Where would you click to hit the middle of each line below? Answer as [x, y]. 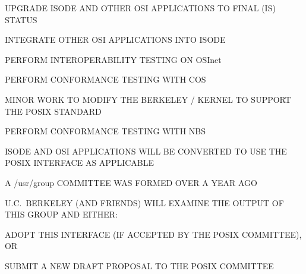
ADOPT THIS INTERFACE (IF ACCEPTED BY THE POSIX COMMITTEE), [153, 234]
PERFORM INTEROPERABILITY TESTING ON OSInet [113, 59]
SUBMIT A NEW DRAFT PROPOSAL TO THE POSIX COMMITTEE [139, 265]
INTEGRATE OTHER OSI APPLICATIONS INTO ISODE [115, 40]
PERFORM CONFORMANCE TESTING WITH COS [105, 79]
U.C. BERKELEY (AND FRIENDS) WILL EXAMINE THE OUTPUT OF [144, 202]
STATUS [21, 19]
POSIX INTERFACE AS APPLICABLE [80, 163]
